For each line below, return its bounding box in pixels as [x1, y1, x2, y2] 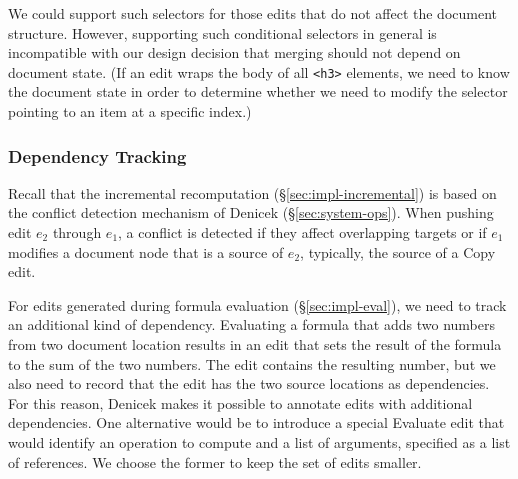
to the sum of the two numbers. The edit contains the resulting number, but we [8, 353, 496, 374]
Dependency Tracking [8, 143, 187, 168]
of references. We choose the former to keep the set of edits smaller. [8, 451, 422, 472]
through [52, 222, 102, 243]
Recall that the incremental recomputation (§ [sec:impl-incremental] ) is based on [8, 182, 497, 203]
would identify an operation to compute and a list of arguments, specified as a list [8, 431, 511, 452]
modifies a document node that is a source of [8, 241, 284, 262]
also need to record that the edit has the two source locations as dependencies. [8, 373, 490, 394]
